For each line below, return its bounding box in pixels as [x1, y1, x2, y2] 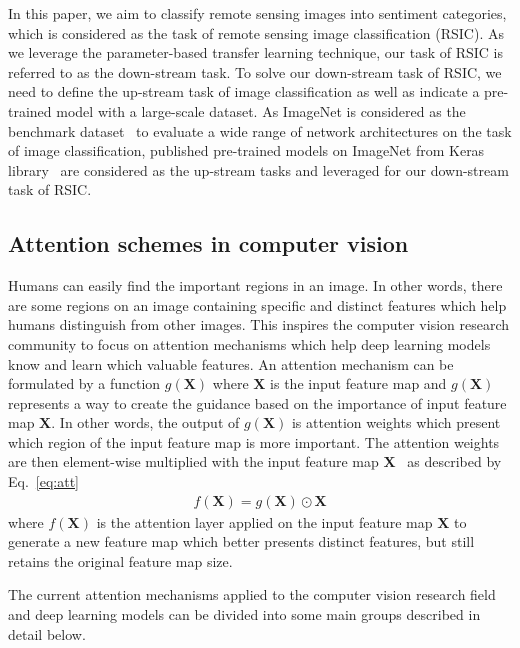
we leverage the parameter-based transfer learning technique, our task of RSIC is [8, 42, 504, 63]
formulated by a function [8, 373, 161, 394]
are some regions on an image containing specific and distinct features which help [8, 294, 507, 315]
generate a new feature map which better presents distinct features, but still [8, 531, 475, 552]
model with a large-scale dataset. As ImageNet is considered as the [56, 100, 466, 121]
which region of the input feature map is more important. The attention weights [8, 431, 500, 452]
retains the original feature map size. [8, 550, 233, 571]
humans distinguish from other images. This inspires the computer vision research [8, 314, 510, 335]
